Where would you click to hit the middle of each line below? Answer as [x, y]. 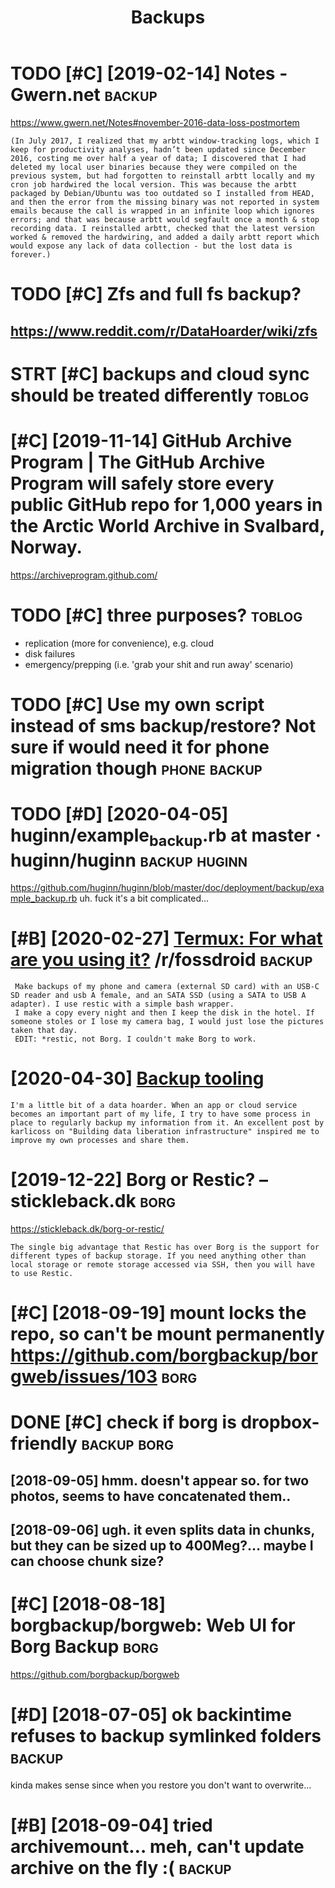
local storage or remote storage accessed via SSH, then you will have [162, 1265]
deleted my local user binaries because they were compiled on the [154, 167]
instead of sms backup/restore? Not [163, 725]
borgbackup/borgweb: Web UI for [153, 1625]
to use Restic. [42, 1274]
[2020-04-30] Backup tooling [137, 1078]
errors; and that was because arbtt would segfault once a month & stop [165, 219]
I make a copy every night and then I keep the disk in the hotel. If [164, 1013]
